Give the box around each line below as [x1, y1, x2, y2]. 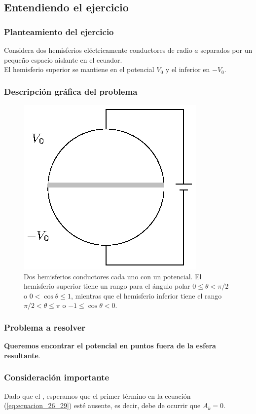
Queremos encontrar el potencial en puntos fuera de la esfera [4, 340, 216, 351]
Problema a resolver [4, 321, 86, 333]
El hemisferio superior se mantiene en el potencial [4, 64, 154, 75]
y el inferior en [165, 64, 210, 75]
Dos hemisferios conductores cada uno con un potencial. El [24, 271, 202, 281]
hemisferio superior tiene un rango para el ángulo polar [24, 281, 190, 291]
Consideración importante [4, 371, 110, 383]
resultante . [4, 350, 40, 360]
